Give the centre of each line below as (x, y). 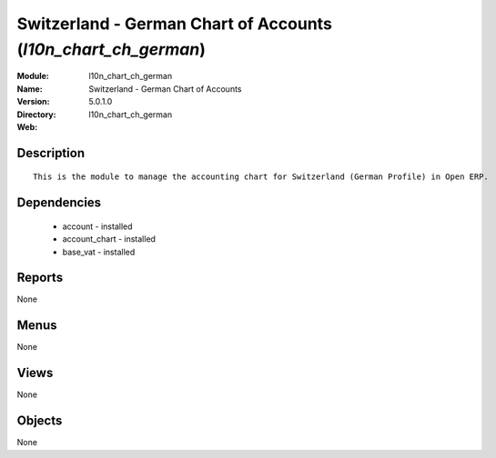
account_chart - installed (109, 239)
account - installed (97, 226)
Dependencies (59, 203)
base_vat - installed (99, 252)
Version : (33, 102)
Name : (30, 89)
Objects (40, 421)
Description (51, 153)
